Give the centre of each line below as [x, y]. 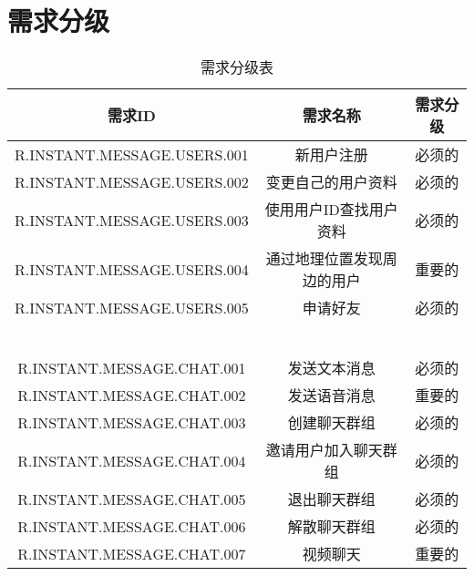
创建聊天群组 [331, 423]
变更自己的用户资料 [331, 182]
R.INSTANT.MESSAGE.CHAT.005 [132, 499]
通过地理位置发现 [324, 259]
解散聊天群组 [331, 527]
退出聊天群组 [331, 499]
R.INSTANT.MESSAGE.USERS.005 [132, 307]
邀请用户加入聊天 [324, 450]
